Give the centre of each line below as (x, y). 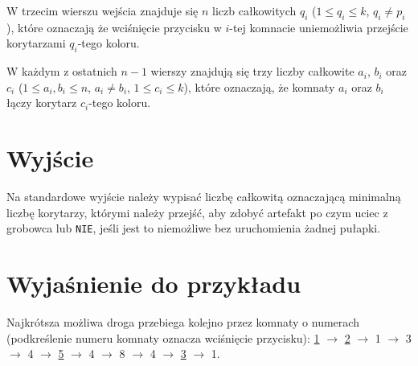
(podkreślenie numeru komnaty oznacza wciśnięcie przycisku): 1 (163, 337)
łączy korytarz (42, 103)
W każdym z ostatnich (62, 71)
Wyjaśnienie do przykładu (154, 284)
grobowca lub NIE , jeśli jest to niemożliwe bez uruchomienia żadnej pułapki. (194, 228)
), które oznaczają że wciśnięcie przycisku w (114, 27)
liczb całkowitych (254, 10)
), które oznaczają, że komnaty (259, 86)
